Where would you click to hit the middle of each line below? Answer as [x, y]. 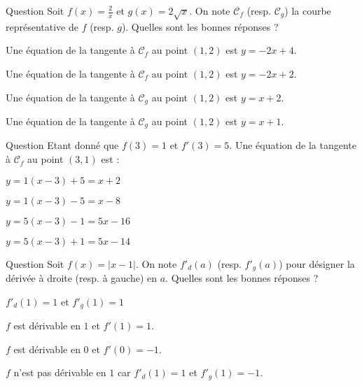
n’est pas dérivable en [60, 372]
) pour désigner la [317, 263]
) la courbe [308, 10]
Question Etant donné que [62, 145]
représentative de [42, 26]
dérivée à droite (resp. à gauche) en [82, 278]
